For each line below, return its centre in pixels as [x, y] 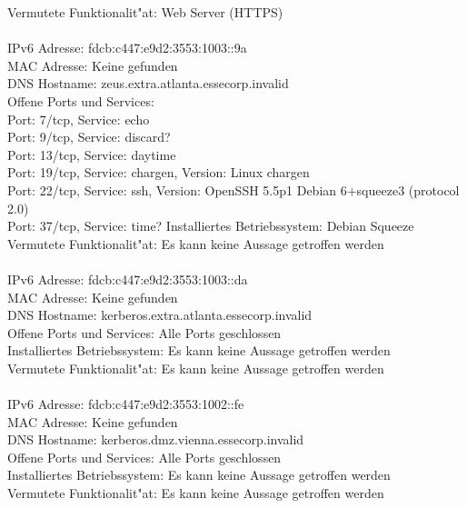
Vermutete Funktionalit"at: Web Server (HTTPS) [145, 12]
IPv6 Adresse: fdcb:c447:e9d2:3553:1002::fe [126, 404]
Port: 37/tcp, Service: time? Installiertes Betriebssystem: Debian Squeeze [211, 226]
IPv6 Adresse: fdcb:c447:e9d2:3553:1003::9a [127, 48]
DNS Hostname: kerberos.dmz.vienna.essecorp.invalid [156, 439]
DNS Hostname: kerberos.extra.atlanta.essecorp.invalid [160, 315]
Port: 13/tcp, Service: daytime [92, 154]
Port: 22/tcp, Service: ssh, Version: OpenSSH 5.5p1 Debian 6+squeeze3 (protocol [233, 189]
